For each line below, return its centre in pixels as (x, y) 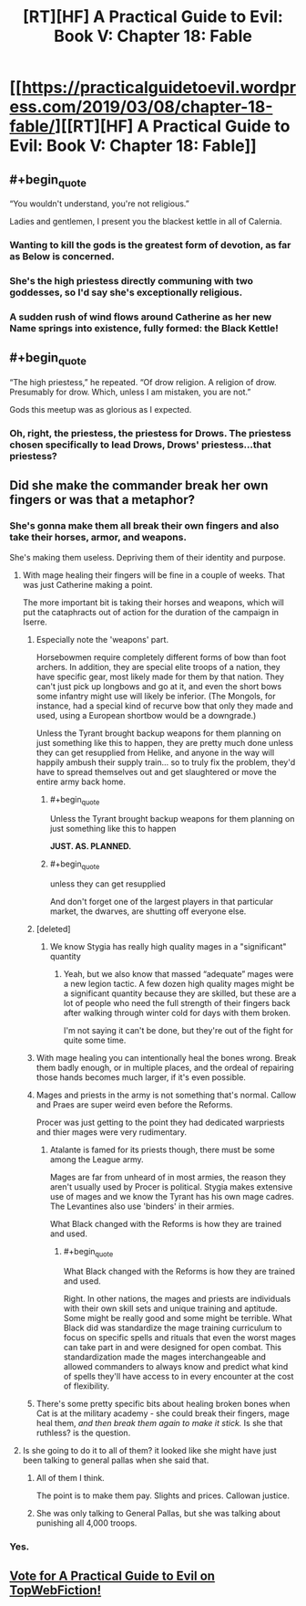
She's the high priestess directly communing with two (131, 281)
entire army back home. (81, 782)
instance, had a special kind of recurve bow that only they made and (165, 706)
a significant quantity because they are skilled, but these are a (180, 993)
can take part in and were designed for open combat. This (173, 1347)
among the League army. (97, 1160)
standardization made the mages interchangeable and (165, 1357)
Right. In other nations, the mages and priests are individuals (177, 1298)
